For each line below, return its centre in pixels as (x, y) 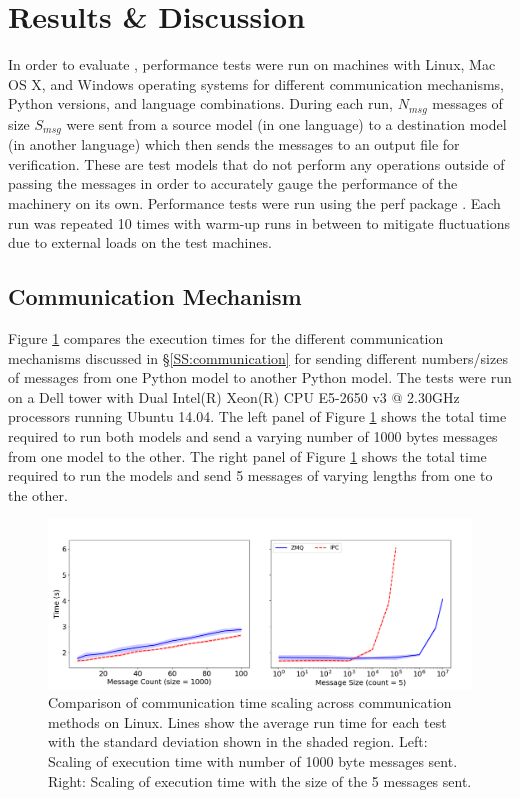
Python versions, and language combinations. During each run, (201, 103)
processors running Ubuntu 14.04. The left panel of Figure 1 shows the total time (257, 416)
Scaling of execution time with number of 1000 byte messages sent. (253, 761)
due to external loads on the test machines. (140, 242)
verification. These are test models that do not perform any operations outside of (256, 163)
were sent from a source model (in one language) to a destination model (286, 123)
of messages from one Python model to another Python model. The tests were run (260, 377)
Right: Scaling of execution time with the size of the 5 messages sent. (260, 780)
